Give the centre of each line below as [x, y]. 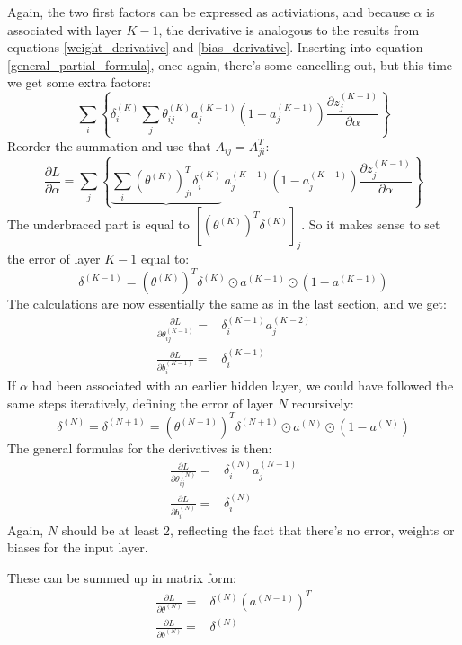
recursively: [323, 403]
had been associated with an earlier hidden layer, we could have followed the [243, 385]
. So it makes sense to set [371, 224]
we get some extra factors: [80, 82]
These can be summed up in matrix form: [122, 577]
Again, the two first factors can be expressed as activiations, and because [209, 12]
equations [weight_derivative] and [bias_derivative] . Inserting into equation [215, 47]
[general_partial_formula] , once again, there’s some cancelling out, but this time [230, 64]
